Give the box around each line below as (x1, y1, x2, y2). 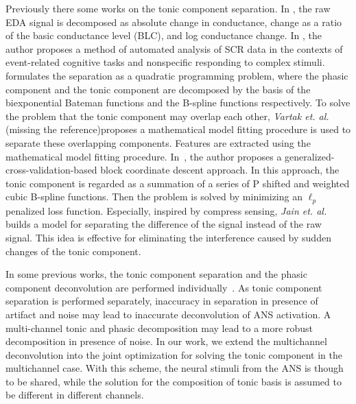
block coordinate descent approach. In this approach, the (100, 163, 340, 177)
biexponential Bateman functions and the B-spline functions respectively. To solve (5, 95, 351, 110)
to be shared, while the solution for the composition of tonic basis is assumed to (5, 374, 342, 388)
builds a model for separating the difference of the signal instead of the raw (5, 217, 322, 231)
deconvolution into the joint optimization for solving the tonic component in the (5, 347, 342, 361)
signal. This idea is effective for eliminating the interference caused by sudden (5, 230, 331, 244)
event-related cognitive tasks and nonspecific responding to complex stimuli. (5, 55, 325, 69)
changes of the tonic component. (5, 243, 141, 258)
